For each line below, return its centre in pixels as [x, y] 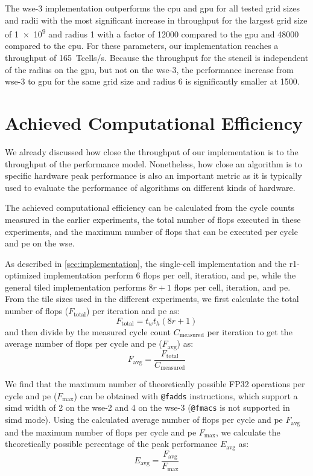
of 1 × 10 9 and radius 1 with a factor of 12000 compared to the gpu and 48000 [152, 33]
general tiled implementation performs [75, 287]
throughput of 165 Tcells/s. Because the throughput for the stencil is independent [157, 58]
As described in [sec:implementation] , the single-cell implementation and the [146, 263]
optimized [23, 275]
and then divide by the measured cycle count [88, 331]
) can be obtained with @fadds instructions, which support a [186, 395]
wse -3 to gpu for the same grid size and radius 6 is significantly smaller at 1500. [152, 81]
